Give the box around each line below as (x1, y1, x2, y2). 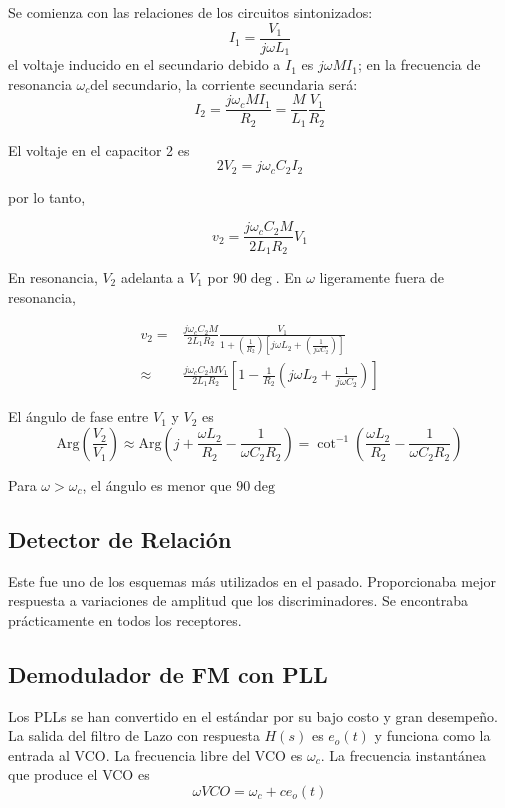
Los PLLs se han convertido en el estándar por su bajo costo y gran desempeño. (8, 705, 498, 726)
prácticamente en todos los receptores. (8, 609, 242, 630)
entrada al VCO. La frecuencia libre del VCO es (8, 744, 303, 765)
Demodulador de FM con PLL (8, 658, 328, 689)
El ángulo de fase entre (8, 406, 149, 427)
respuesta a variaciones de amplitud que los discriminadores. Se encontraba (8, 590, 468, 611)
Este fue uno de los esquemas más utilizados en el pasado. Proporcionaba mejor (8, 570, 496, 591)
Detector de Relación (8, 523, 232, 554)
